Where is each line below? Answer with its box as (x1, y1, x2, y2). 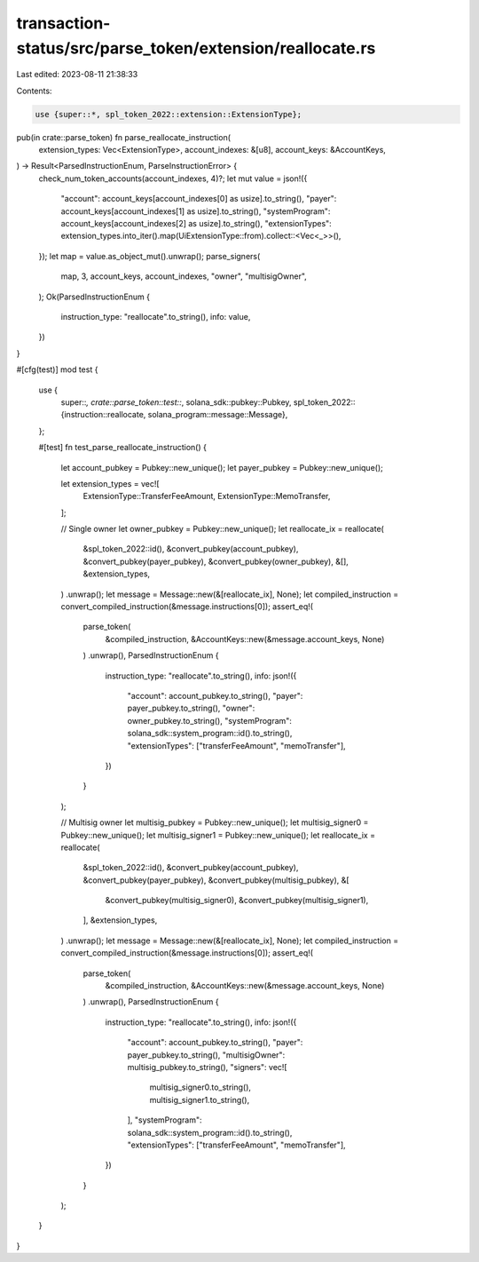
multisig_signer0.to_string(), (149, 1082, 252, 1092)
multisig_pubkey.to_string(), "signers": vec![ (127, 1061, 287, 1072)
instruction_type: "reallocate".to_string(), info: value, (60, 312, 251, 321)
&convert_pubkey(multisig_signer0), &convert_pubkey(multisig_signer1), (105, 895, 369, 906)
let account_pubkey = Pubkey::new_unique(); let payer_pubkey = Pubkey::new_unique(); (60, 462, 383, 472)
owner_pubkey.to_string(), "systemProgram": (127, 715, 293, 726)
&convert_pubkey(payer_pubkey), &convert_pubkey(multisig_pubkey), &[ (82, 875, 349, 885)
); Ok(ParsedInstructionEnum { (38, 291, 151, 302)
